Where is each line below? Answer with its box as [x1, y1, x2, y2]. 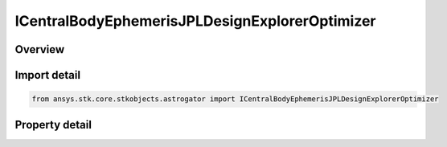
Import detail [14, 68, 80, 82]
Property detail [14, 117, 92, 132]
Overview [14, 43, 65, 56]
